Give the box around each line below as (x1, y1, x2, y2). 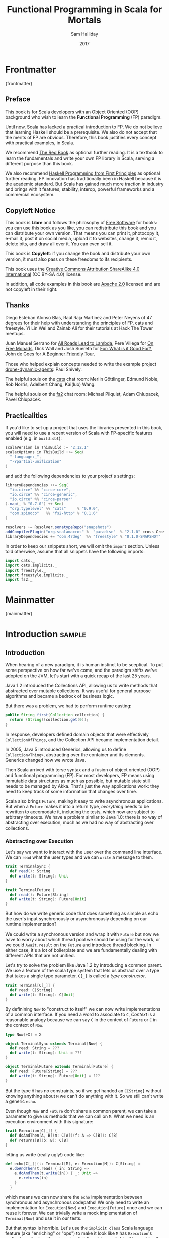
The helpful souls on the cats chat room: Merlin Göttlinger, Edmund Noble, (5, 376, 159, 382)
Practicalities (5, 411, 48, 420)
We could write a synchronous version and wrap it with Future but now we (5, 931, 159, 937)
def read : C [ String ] (10, 988, 53, 993)
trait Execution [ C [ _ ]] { (5, 1128, 57, 1133)
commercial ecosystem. (5, 191, 55, 197)
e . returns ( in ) (18, 1175, 49, 1180)
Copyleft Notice (5, 206, 56, 215)
